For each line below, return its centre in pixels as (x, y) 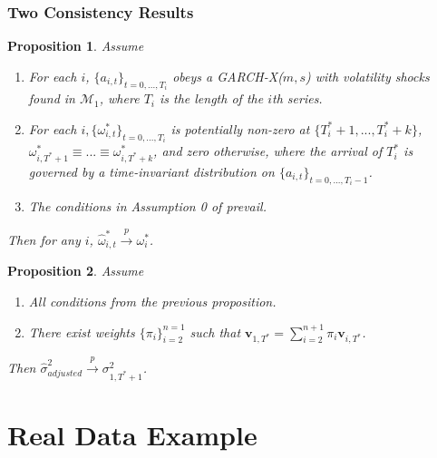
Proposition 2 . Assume (76, 271)
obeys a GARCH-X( (228, 76)
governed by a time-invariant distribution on (151, 172)
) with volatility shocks (367, 76)
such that (215, 331)
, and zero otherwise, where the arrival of (268, 151)
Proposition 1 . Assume (76, 46)
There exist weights (82, 331)
